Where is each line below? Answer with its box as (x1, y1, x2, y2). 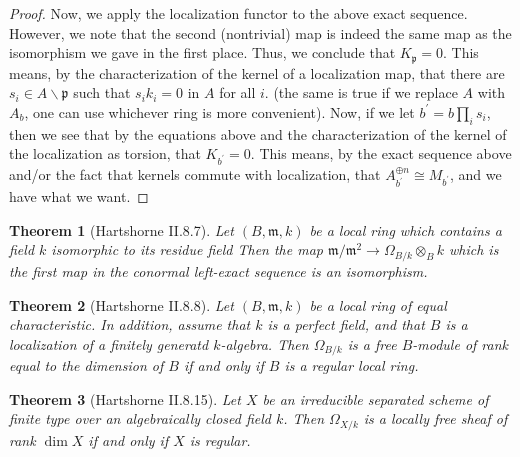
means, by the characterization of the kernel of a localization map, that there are (9, 62, 505, 83)
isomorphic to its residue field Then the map (51, 239, 323, 260)
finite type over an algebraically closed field (9, 408, 271, 429)
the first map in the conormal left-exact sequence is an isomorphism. (9, 260, 428, 281)
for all (219, 82, 256, 103)
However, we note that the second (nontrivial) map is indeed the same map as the (9, 22, 512, 43)
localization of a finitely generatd (9, 333, 209, 354)
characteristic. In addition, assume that (9, 314, 251, 335)
